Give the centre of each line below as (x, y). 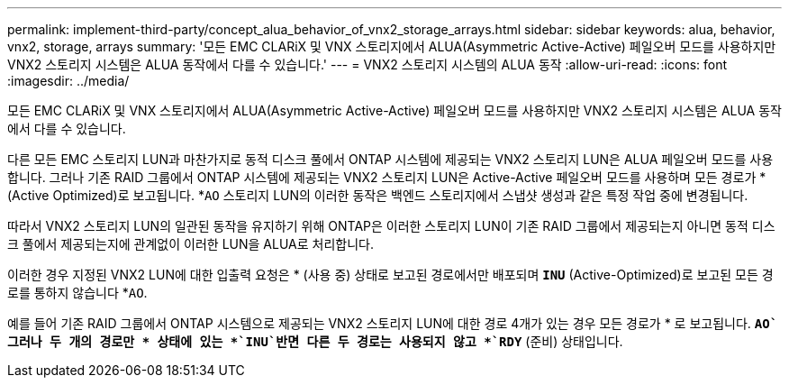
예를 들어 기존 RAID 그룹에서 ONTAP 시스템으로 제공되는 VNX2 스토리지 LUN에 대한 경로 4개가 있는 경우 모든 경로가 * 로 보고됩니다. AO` (393, 323)
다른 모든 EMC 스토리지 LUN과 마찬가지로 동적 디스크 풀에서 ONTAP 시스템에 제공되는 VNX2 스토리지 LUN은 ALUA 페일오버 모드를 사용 (390, 159)
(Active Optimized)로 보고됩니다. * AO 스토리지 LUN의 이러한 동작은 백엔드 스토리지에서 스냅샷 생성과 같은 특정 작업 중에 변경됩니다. (378, 195)
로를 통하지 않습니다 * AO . (77, 293)
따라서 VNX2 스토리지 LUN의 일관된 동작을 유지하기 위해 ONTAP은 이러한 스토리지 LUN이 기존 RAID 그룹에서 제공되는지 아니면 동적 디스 (391, 226)
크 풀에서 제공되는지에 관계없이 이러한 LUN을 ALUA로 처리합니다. (190, 244)
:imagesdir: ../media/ (68, 81)
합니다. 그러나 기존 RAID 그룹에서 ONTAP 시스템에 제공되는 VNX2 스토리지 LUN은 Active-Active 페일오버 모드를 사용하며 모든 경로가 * (387, 177)
